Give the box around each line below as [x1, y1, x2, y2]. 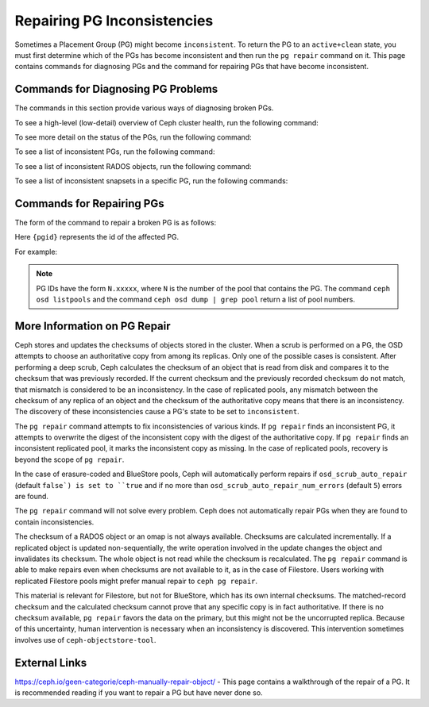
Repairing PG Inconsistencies [14, 12, 214, 29]
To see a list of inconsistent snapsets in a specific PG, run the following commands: [14, 176, 288, 186]
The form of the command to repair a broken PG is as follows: [14, 218, 217, 228]
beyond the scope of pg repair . [14, 455, 125, 464]
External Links [14, 655, 87, 670]
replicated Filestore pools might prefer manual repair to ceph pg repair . [14, 576, 258, 586]
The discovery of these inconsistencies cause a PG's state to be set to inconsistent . [14, 407, 300, 417]
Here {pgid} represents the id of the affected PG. [14, 232, 180, 242]
